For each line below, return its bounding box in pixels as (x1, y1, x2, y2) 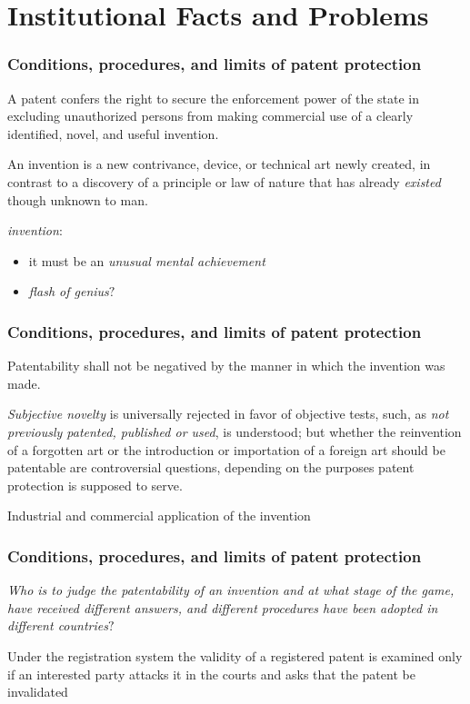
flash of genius (28, 282, 109, 301)
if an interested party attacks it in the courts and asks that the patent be (7, 664, 415, 683)
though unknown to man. (7, 190, 148, 209)
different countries (7, 616, 108, 635)
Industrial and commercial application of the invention (7, 506, 311, 525)
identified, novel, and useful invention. (7, 124, 219, 143)
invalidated (7, 682, 68, 701)
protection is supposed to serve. (7, 475, 183, 494)
